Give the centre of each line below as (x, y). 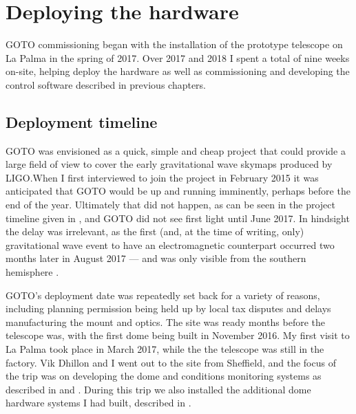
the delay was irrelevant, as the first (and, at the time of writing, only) (155, 231)
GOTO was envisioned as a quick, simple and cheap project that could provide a (176, 150)
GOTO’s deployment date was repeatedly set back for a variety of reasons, (163, 295)
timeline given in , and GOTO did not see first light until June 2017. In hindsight (178, 218)
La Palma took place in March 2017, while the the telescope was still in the (165, 349)
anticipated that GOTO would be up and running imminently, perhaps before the (178, 191)
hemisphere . (32, 272)
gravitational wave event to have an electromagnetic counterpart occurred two (170, 244)
